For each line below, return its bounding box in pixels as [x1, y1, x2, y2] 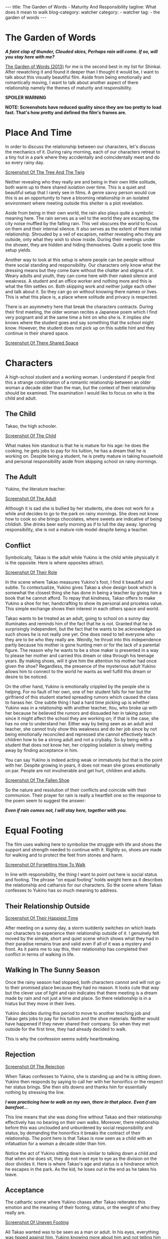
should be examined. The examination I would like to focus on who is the [5, 390, 155, 396]
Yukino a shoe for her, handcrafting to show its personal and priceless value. [5, 600, 163, 606]
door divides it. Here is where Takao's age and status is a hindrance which [5, 1160, 158, 1166]
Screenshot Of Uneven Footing [5, 1219, 69, 1225]
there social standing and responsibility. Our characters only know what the [5, 262, 161, 268]
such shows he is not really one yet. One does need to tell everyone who [5, 631, 155, 637]
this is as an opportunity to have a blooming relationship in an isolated [5, 195, 149, 201]
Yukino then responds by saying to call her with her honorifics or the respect [5, 1078, 163, 1084]
